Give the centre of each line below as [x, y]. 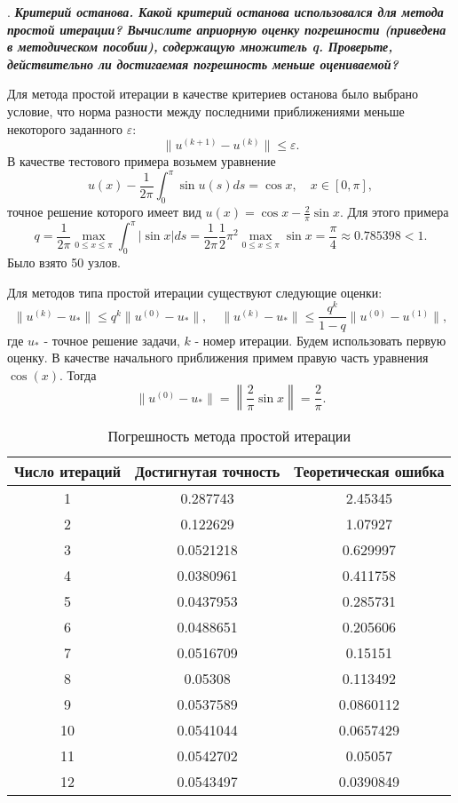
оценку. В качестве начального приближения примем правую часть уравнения [218, 358]
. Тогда [78, 374]
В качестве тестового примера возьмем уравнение [142, 161]
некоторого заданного [65, 128]
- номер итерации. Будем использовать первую [320, 340]
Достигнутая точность [207, 472]
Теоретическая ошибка [369, 472]
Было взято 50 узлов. [64, 262]
